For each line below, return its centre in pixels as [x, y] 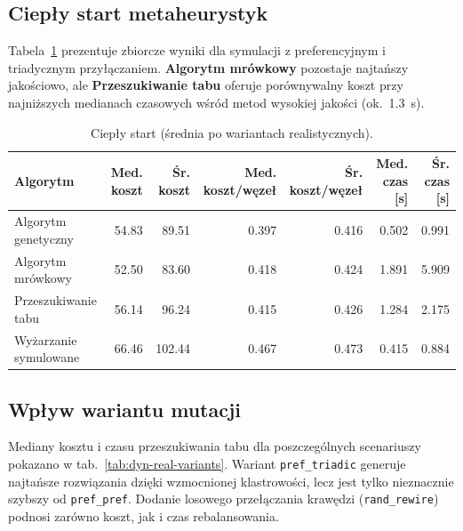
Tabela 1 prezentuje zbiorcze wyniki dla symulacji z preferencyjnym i [197, 50]
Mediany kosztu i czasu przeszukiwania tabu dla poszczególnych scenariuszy [215, 446]
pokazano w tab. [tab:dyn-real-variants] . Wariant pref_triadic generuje [207, 463]
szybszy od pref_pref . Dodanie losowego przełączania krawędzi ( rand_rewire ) [224, 499]
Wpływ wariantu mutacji [125, 409]
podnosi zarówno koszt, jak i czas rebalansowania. [144, 515]
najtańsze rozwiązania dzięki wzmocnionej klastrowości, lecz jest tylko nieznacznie [231, 481]
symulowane [47, 357]
